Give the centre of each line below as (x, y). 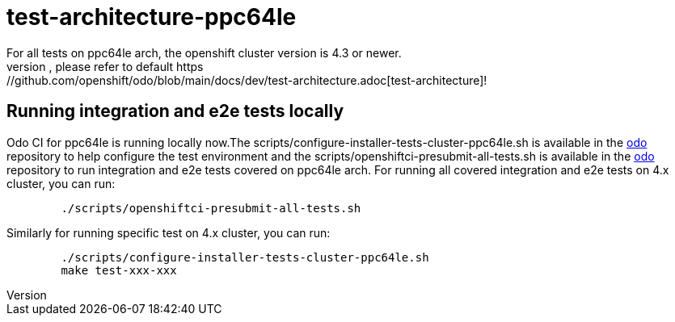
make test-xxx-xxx (119, 270)
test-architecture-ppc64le (152, 17)
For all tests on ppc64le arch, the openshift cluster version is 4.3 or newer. (204, 52)
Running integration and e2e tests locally (175, 111)
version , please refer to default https (105, 66)
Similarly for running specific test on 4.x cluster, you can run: (169, 232)
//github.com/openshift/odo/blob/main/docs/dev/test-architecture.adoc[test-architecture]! (247, 80)
